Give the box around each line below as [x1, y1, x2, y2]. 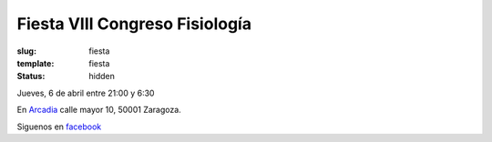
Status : [16, 71, 46, 82]
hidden [88, 71, 116, 82]
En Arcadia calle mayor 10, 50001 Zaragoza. [16, 105, 181, 116]
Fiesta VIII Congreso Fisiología [16, 14, 252, 34]
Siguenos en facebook [16, 121, 102, 132]
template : [16, 57, 55, 68]
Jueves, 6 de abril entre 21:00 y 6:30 [16, 87, 155, 98]
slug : [16, 46, 36, 56]
